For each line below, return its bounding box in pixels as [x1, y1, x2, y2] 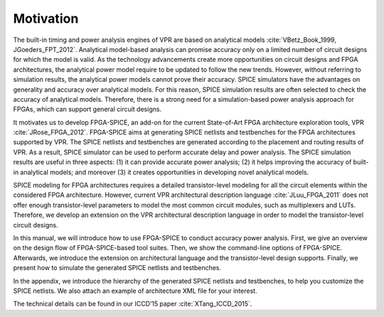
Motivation [13, 11, 79, 26]
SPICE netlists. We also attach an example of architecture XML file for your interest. [13, 286, 257, 295]
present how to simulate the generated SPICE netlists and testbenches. [13, 264, 222, 272]
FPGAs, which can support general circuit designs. [13, 105, 162, 114]
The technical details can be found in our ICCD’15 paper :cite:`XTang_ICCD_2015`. [13, 299, 252, 308]
